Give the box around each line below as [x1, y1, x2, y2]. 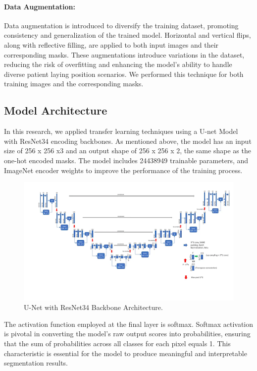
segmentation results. [4, 358, 68, 368]
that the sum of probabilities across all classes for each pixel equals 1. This [4, 338, 231, 348]
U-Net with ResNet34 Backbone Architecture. [24, 302, 163, 312]
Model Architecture [4, 103, 107, 118]
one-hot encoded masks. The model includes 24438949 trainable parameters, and [4, 155, 249, 165]
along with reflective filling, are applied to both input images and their [4, 39, 219, 50]
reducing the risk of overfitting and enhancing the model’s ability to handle [4, 59, 232, 69]
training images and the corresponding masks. [4, 78, 144, 89]
